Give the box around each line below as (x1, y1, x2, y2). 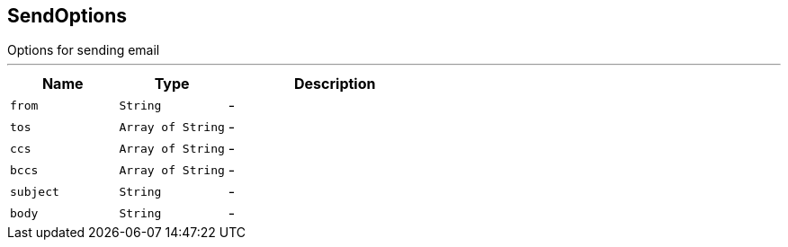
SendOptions (7, 4, 128, 27)
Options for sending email (7, 42, 160, 58)
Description (294, 75, 376, 93)
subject (10, 184, 59, 198)
